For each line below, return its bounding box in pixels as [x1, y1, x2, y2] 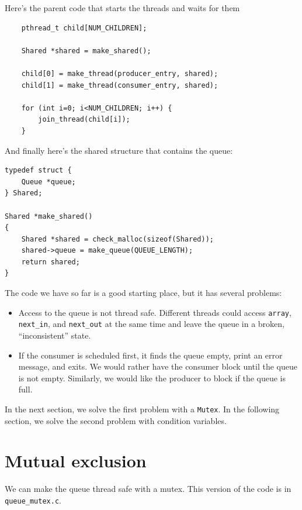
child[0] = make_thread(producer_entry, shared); [21, 69, 218, 78]
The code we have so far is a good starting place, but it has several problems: [5, 287, 282, 299]
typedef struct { [5, 166, 72, 175]
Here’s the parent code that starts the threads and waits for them [5, 2, 240, 13]
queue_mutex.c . [5, 494, 61, 506]
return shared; [21, 257, 80, 266]
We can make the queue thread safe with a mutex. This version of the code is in [5, 483, 291, 495]
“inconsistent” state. [18, 329, 91, 341]
